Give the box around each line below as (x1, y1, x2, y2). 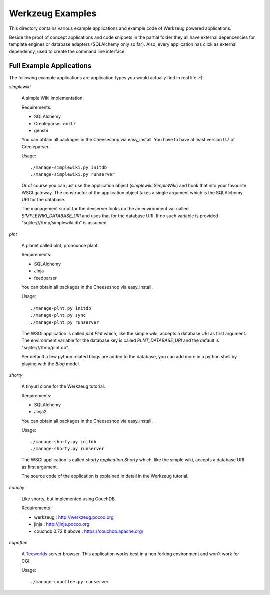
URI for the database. (21, 197, 66, 203)
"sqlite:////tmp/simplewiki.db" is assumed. (21, 220, 108, 226)
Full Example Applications (9, 61, 92, 70)
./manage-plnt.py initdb (30, 305, 91, 311)
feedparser (34, 275, 57, 281)
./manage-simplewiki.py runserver (30, 171, 115, 177)
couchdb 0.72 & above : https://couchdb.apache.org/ (34, 528, 144, 534)
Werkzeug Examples (9, 8, 97, 19)
